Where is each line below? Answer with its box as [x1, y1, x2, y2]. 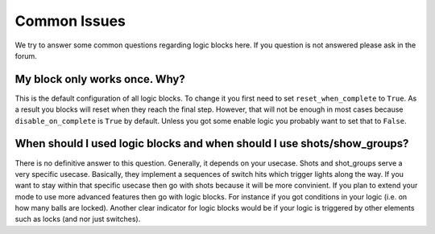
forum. [14, 51, 38, 60]
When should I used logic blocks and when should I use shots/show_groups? [14, 137, 409, 150]
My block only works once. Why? [14, 72, 185, 86]
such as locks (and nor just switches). [14, 214, 141, 224]
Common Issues [14, 12, 126, 30]
